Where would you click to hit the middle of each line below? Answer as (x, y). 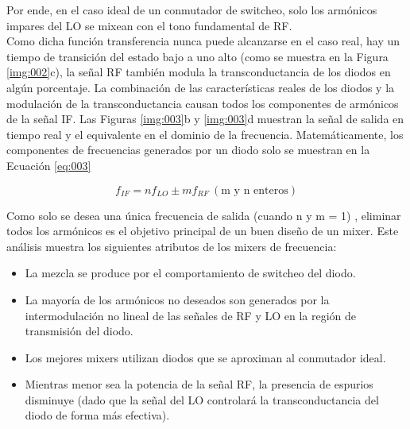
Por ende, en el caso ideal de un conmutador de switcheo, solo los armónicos (192, 10)
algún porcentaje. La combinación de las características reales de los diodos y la (201, 87)
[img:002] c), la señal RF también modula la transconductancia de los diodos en (199, 72)
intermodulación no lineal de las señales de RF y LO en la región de (191, 315)
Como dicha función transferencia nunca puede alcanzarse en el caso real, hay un (203, 41)
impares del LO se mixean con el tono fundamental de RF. (149, 25)
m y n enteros (255, 190)
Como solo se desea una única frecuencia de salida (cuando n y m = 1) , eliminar (204, 215)
